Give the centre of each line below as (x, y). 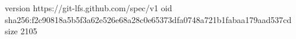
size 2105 (21, 31)
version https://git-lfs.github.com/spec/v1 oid (89, 8)
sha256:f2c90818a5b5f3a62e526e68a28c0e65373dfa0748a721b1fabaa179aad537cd (148, 19)
